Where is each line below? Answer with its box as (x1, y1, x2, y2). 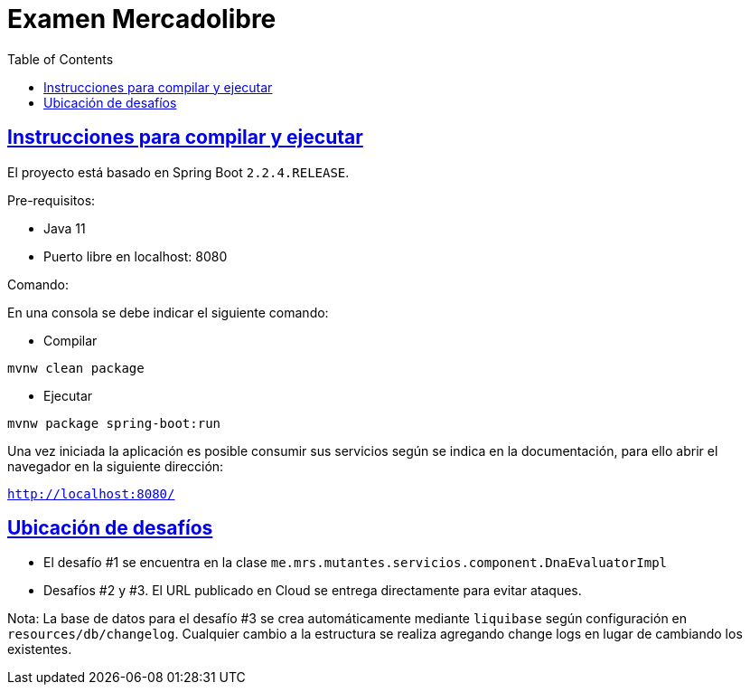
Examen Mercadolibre (7, 4, 277, 34)
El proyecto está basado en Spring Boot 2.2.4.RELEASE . (7, 164, 350, 180)
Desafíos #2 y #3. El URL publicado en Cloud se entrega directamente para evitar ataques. (43, 583, 582, 599)
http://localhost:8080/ (7, 486, 175, 501)
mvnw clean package (7, 360, 145, 375)
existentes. (7, 641, 72, 658)
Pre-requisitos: (7, 192, 96, 208)
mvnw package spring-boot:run (7, 415, 221, 431)
